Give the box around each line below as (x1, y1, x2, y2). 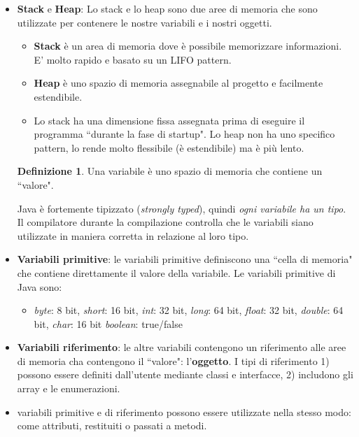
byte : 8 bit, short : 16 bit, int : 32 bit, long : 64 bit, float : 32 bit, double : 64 (34, 303, 344, 317)
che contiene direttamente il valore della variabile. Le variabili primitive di (17, 265, 336, 280)
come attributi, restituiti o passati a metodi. (17, 418, 207, 433)
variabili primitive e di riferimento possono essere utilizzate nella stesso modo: (17, 404, 351, 419)
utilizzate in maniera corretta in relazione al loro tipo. (17, 228, 249, 243)
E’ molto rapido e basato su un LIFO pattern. (34, 52, 232, 66)
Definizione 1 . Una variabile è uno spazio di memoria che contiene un (17, 164, 323, 178)
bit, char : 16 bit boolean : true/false (34, 316, 183, 331)
